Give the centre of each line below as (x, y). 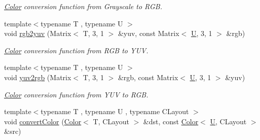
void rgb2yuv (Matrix (38, 33)
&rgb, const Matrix (148, 77)
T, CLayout (111, 121)
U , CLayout (228, 121)
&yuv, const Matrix (148, 33)
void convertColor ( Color (43, 121)
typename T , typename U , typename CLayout (115, 111)
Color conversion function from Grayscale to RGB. (83, 6)
